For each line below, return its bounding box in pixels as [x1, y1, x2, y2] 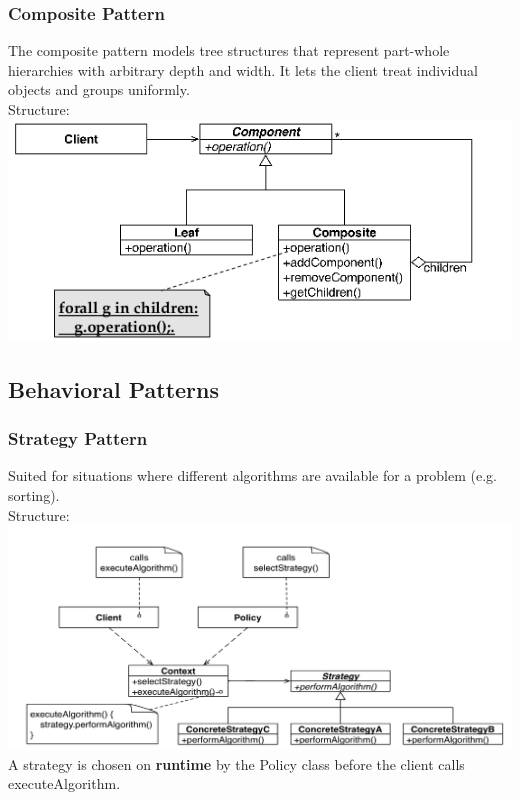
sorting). [8, 485, 60, 506]
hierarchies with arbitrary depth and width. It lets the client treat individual [8, 59, 478, 80]
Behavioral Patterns [8, 373, 220, 404]
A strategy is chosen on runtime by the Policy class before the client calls [8, 753, 465, 774]
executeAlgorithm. [8, 773, 121, 794]
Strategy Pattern [8, 426, 148, 451]
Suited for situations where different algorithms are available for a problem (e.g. [8, 465, 497, 486]
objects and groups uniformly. [8, 79, 190, 100]
